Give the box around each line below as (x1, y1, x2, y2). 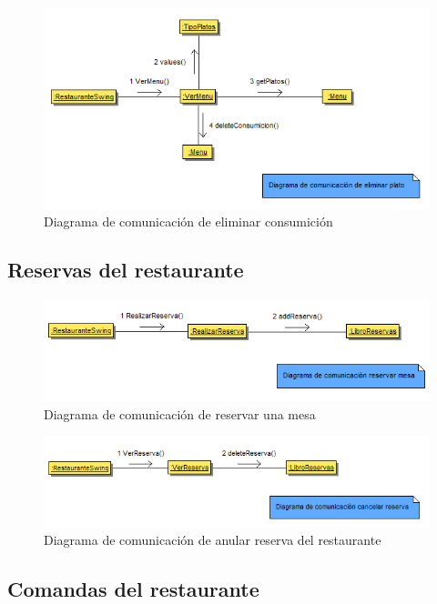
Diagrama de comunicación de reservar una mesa (44, 404, 316, 423)
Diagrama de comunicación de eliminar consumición (44, 211, 333, 230)
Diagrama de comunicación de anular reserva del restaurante (44, 530, 381, 549)
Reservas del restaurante (7, 256, 244, 284)
